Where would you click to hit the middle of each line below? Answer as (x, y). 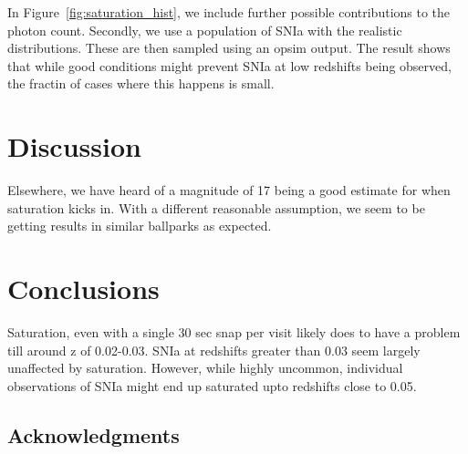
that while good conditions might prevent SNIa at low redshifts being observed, (229, 65)
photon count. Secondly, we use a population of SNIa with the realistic (205, 30)
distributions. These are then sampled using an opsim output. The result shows (229, 48)
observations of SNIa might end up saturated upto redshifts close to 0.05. (212, 385)
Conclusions (83, 289)
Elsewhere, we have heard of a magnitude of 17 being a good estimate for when (229, 190)
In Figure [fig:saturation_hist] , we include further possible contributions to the (229, 12)
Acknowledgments (94, 434)
